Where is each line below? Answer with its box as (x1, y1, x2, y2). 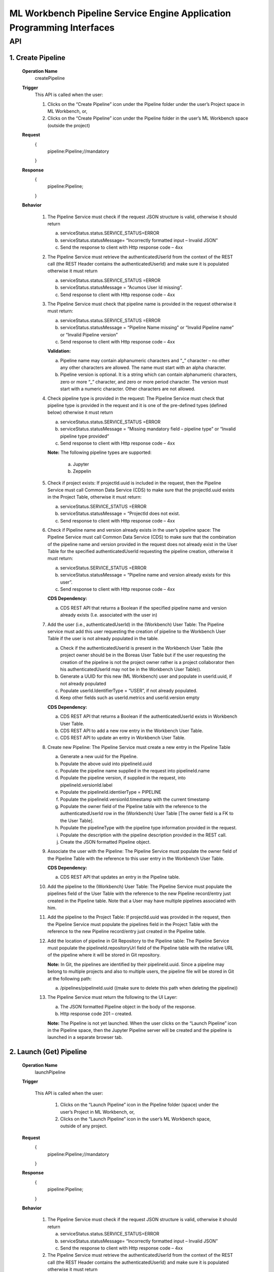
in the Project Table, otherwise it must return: (47, 494, 142, 500)
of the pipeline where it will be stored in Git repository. (47, 952, 161, 958)
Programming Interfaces (9, 22, 115, 33)
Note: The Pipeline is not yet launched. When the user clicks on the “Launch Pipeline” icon (47, 1020, 237, 1026)
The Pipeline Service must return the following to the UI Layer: (47, 994, 178, 1000)
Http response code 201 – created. (60, 1010, 133, 1017)
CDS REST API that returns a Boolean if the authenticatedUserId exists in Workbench (60, 713, 238, 719)
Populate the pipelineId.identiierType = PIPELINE (60, 789, 162, 795)
